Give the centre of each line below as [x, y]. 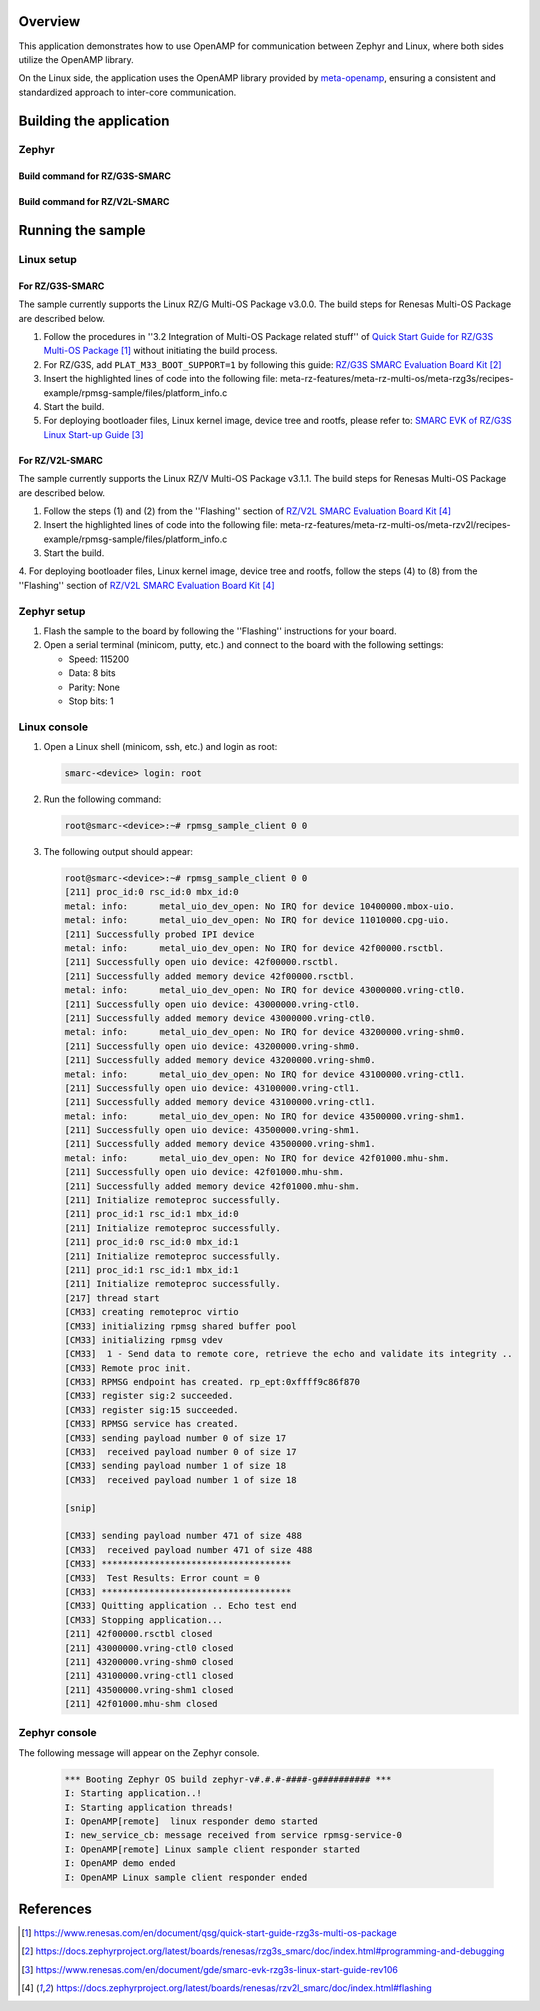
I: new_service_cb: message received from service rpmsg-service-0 [233, 1835]
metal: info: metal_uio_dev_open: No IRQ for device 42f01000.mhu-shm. [257, 1158]
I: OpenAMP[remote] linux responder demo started [191, 1821]
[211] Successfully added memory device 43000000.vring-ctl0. [220, 1018]
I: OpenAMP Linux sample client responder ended [186, 1877]
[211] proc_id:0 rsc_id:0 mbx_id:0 [151, 892]
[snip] [80, 1508]
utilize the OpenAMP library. [76, 59]
